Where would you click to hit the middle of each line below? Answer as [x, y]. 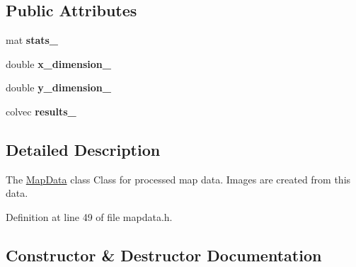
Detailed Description [83, 149]
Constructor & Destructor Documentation [164, 255]
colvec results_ [41, 111]
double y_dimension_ [58, 87]
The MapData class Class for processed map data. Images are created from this [178, 179]
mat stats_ [32, 40]
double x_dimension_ [58, 63]
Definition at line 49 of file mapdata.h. [89, 216]
